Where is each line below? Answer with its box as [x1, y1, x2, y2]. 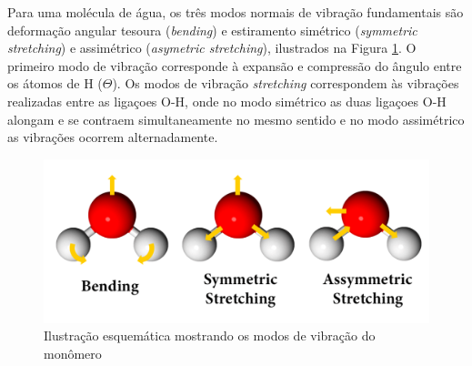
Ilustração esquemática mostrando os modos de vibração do [44, 326, 376, 345]
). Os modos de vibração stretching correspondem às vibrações [112, 74, 459, 93]
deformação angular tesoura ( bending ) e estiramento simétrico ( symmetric [7, 20, 417, 39]
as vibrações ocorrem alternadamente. [7, 127, 218, 147]
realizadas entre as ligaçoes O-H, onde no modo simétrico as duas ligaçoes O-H [7, 91, 447, 110]
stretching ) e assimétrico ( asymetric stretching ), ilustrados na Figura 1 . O [7, 38, 417, 57]
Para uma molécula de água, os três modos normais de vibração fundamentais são [7, 3, 464, 21]
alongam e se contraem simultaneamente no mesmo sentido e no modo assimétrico [7, 109, 465, 128]
